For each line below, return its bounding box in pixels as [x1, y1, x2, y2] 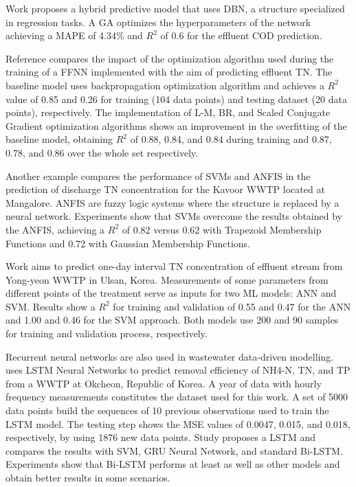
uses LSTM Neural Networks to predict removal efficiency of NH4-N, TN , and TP [5, 363, 351, 377]
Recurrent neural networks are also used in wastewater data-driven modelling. [5, 349, 334, 363]
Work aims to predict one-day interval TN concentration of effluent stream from [5, 259, 343, 273]
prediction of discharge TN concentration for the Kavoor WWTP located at [5, 182, 325, 196]
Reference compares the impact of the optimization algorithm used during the [5, 51, 334, 65]
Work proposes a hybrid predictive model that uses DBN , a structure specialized [5, 1, 345, 15]
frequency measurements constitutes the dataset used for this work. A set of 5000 [5, 389, 348, 404]
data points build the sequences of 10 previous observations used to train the [5, 403, 329, 418]
